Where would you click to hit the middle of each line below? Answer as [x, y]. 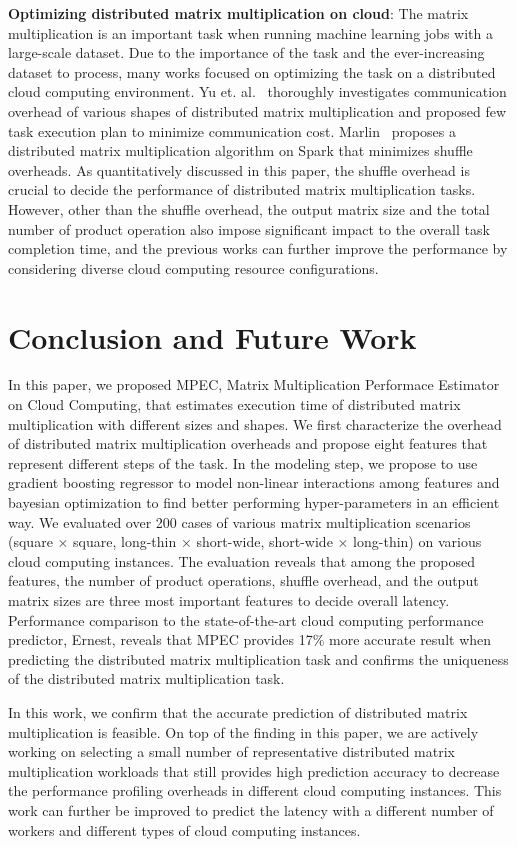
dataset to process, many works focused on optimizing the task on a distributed [252, 71]
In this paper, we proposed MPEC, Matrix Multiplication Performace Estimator [254, 384]
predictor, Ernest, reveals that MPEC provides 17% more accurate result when [250, 639]
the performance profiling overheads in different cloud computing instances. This [255, 790]
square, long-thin [125, 541]
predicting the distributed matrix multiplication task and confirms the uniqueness [258, 658]
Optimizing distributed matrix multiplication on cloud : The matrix [238, 13]
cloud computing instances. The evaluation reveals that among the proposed [242, 560]
